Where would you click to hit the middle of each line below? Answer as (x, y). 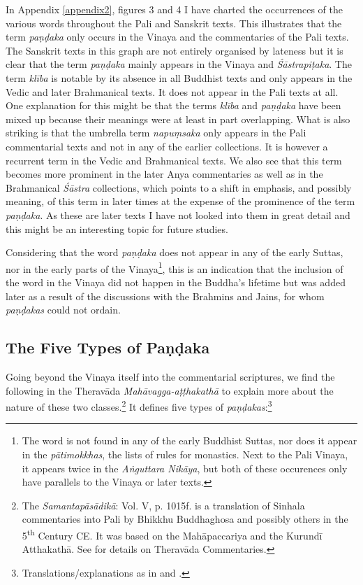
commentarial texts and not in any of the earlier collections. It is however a (167, 146)
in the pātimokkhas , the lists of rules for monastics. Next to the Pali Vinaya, (185, 454)
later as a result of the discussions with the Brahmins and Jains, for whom (165, 296)
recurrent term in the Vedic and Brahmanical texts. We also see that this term (174, 160)
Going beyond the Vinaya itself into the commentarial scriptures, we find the (170, 376)
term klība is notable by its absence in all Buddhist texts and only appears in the (179, 77)
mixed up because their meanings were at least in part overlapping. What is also (178, 119)
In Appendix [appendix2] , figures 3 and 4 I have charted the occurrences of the (174, 9)
